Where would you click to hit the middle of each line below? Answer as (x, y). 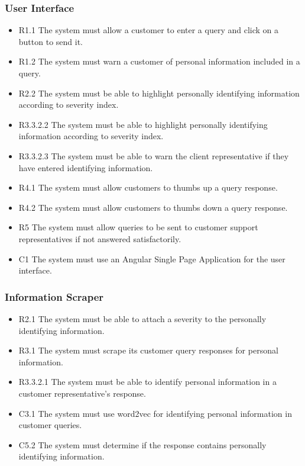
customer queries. (50, 425)
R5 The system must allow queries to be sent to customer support (138, 227)
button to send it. (51, 41)
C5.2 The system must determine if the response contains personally (142, 444)
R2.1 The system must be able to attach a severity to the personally (142, 318)
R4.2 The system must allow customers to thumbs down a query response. (153, 207)
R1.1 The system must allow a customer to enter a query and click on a (149, 30)
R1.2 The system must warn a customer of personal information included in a (159, 61)
